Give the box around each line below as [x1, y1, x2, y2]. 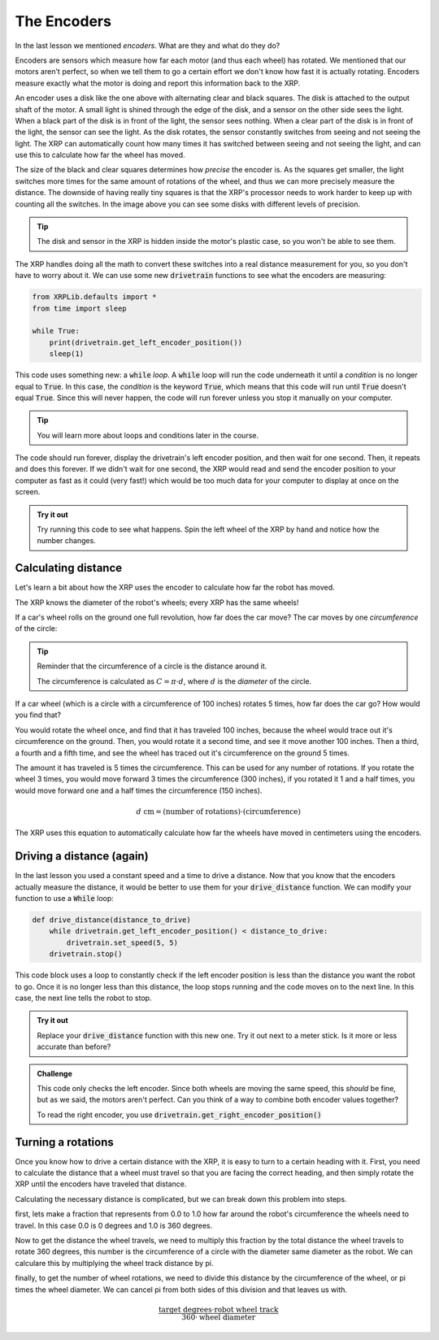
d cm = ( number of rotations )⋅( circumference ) [136, 807, 301, 816]
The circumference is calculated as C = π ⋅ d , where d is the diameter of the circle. [37, 676, 312, 686]
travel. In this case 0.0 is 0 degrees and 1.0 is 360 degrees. [15, 1220, 213, 1230]
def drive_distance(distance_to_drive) [32, 916, 191, 925]
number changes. [37, 536, 97, 546]
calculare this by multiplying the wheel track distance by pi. [15, 1258, 214, 1268]
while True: [32, 326, 80, 336]
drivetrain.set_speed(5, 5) [66, 938, 179, 947]
